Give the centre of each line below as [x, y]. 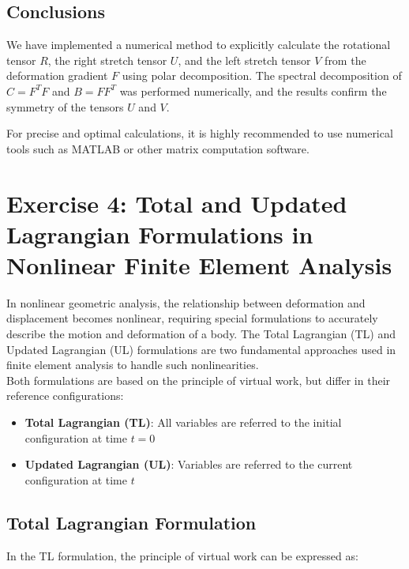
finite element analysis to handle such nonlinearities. [133, 365]
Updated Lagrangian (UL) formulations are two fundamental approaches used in [201, 349]
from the [345, 60]
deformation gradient [57, 75]
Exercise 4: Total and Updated [177, 203]
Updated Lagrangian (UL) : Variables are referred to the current [189, 464]
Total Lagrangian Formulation [131, 522]
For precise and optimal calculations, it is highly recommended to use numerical [200, 133]
